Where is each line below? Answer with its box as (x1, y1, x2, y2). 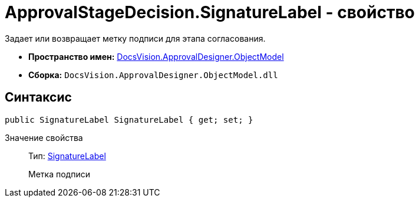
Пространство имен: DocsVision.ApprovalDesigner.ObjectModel (28, 51, 284, 62)
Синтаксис (5, 90, 72, 105)
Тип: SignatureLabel (28, 150, 106, 161)
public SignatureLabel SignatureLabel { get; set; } (5, 115, 253, 124)
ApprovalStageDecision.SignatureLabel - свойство (5, 2, 415, 22)
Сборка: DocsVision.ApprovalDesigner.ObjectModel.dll (28, 69, 278, 80)
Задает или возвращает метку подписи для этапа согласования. (5, 33, 266, 43)
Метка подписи (28, 169, 90, 179)
